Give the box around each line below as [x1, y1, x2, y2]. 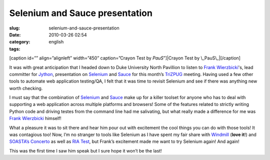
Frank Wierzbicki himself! [9, 115, 62, 121]
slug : [9, 25, 20, 31]
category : [9, 39, 30, 45]
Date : [9, 31, 21, 37]
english [48, 39, 64, 45]
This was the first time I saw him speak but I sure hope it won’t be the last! [9, 147, 162, 153]
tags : [9, 45, 20, 52]
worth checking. [9, 85, 43, 91]
